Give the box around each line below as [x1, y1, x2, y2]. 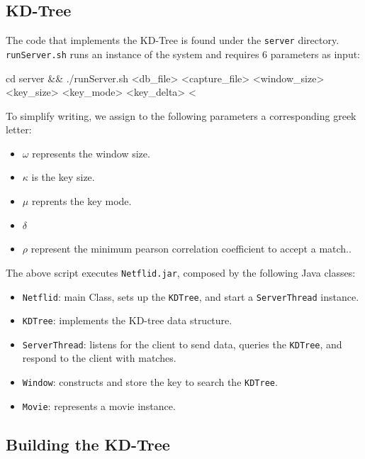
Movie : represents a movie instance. [22, 398, 176, 413]
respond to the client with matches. [22, 350, 176, 365]
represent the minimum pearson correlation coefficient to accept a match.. [30, 241, 352, 256]
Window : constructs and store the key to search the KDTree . [22, 375, 278, 389]
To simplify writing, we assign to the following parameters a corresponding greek [6, 108, 356, 123]
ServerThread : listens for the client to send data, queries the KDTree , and [22, 336, 342, 351]
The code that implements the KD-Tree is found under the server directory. [6, 33, 339, 48]
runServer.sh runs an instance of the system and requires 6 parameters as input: [6, 46, 361, 61]
